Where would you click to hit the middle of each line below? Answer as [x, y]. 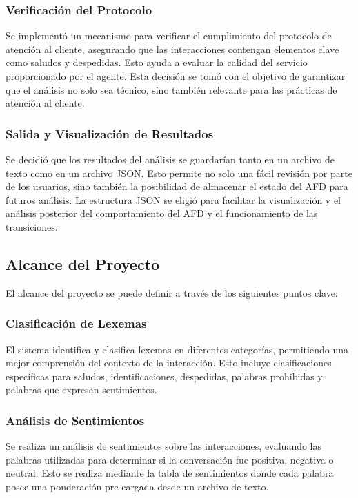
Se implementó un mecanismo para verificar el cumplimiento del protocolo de [169, 35]
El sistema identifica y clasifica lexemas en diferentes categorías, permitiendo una [177, 349]
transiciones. [32, 226]
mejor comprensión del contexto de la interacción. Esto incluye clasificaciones [169, 363]
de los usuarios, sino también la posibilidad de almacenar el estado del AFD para [177, 186]
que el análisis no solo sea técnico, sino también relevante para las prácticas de [171, 89]
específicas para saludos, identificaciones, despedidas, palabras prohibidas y [164, 376]
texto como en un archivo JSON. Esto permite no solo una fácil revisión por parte [179, 173]
